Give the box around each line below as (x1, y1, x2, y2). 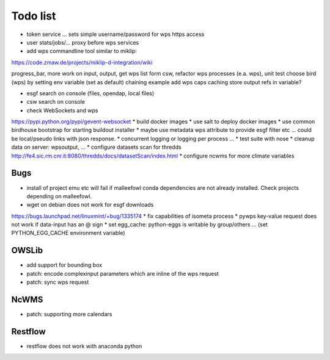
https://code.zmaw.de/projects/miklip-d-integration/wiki (11, 59, 153, 66)
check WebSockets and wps (26, 107, 98, 114)
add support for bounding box (26, 261, 103, 268)
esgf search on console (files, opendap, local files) (26, 89, 155, 97)
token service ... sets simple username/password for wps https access (26, 31, 205, 38)
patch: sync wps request (26, 278, 89, 286)
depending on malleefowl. (26, 192, 92, 200)
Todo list (11, 9, 56, 23)
